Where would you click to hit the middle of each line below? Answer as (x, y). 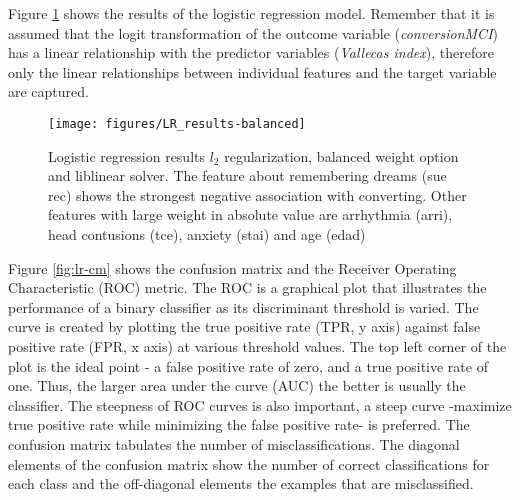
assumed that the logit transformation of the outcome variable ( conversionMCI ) (253, 32)
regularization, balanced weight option (341, 155)
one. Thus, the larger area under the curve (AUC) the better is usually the (237, 385)
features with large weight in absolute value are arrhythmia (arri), (250, 214)
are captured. (48, 91)
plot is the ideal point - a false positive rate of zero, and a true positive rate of (248, 365)
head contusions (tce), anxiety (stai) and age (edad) (207, 234)
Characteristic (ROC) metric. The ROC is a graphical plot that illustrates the (247, 287)
